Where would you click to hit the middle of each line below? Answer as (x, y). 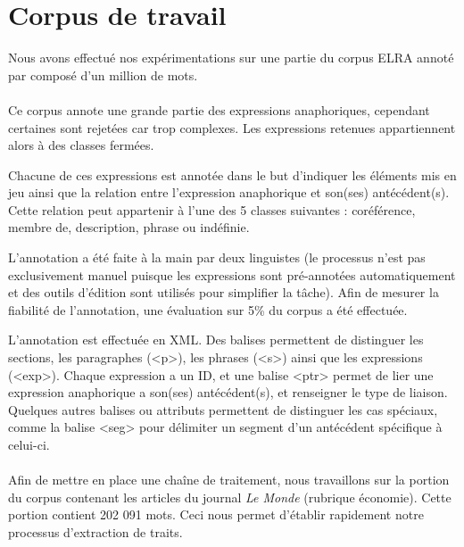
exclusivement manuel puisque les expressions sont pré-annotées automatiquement (232, 274)
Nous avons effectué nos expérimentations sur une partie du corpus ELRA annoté (231, 58)
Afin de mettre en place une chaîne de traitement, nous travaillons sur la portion (229, 480)
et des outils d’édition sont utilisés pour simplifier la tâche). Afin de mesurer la (224, 292)
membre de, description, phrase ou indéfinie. (129, 227)
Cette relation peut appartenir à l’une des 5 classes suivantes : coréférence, (212, 209)
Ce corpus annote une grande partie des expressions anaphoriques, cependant (219, 109)
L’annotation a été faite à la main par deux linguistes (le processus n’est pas (217, 257)
